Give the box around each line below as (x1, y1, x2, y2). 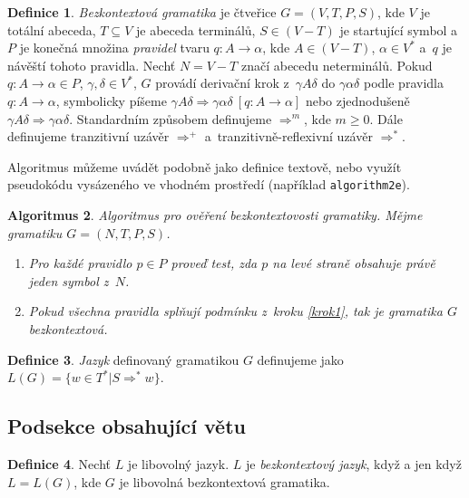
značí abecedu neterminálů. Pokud (240, 55, 433, 74)
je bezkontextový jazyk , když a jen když (245, 454, 462, 473)
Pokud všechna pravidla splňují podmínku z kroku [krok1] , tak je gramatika (28, 302, 443, 321)
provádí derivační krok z (155, 73, 289, 92)
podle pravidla (363, 73, 444, 92)
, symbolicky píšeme (55, 91, 167, 110)
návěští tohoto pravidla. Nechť (7, 55, 176, 74)
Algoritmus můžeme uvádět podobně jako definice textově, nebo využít (7, 157, 402, 176)
